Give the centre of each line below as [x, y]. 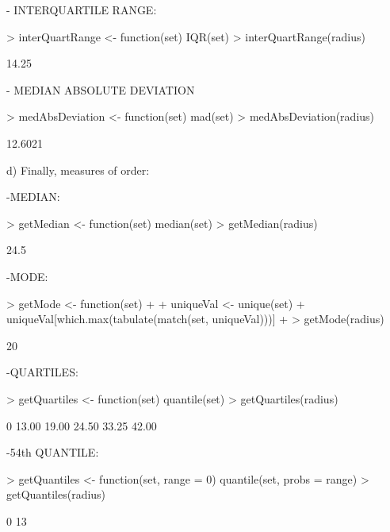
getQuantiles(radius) [56, 494]
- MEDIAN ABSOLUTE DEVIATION [101, 89]
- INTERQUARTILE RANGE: [82, 10]
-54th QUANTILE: [53, 452]
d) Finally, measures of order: [78, 170]
